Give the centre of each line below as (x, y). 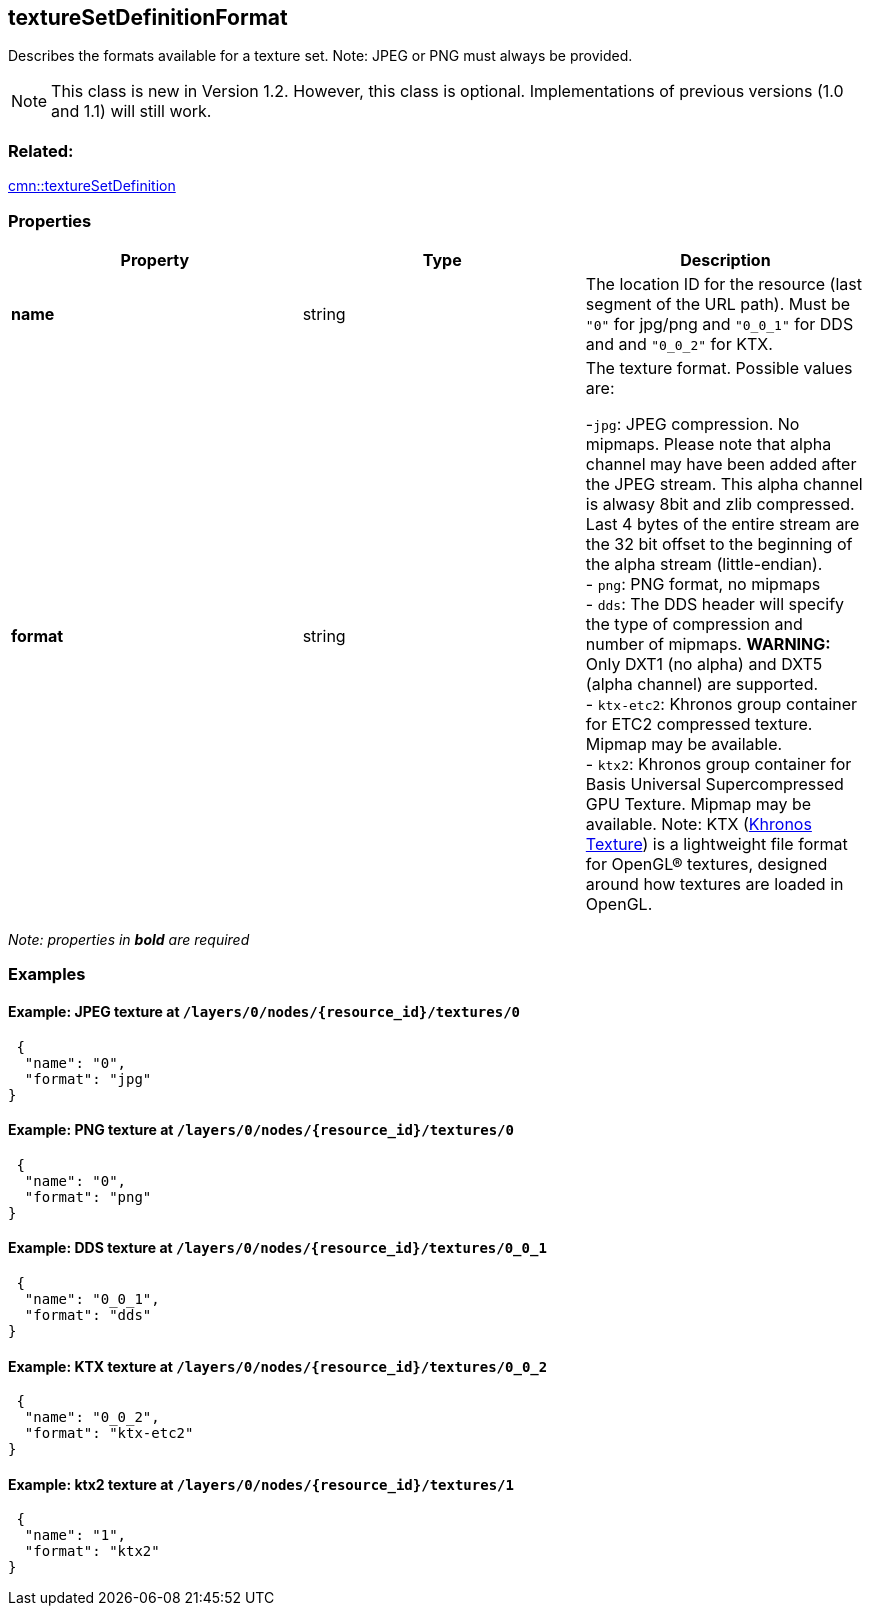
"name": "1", (75, 1535)
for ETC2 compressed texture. (699, 723)
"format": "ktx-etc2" (109, 1433)
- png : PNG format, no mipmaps (703, 583)
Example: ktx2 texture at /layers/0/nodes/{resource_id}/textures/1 (261, 1484)
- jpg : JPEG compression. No (692, 423)
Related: (41, 150)
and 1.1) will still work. (131, 111)
